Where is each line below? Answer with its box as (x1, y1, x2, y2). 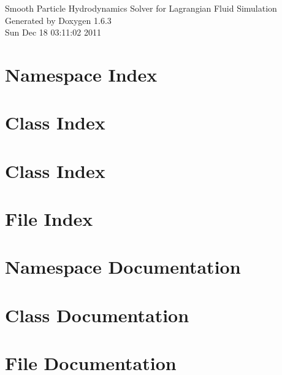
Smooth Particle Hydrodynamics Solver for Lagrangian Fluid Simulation (5, 2, 277, 14)
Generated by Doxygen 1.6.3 (5, 14, 112, 26)
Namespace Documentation (5, 254, 241, 279)
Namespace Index (5, 61, 158, 87)
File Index (5, 206, 93, 231)
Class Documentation (5, 302, 189, 327)
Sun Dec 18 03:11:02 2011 (5, 26, 101, 39)
